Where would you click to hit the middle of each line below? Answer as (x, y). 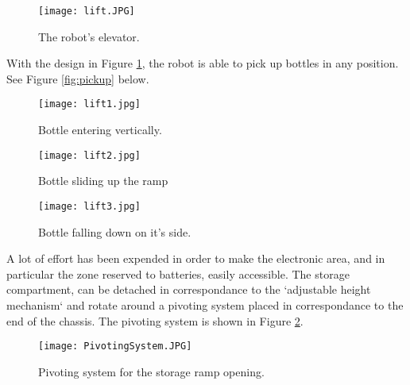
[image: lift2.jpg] (89, 155)
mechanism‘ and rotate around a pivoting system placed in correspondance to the (205, 304)
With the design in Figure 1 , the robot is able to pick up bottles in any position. (203, 63)
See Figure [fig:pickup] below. (78, 78)
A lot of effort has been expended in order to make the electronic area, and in (196, 258)
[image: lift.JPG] (87, 11)
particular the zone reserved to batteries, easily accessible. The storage (178, 273)
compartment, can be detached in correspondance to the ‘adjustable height (189, 289)
